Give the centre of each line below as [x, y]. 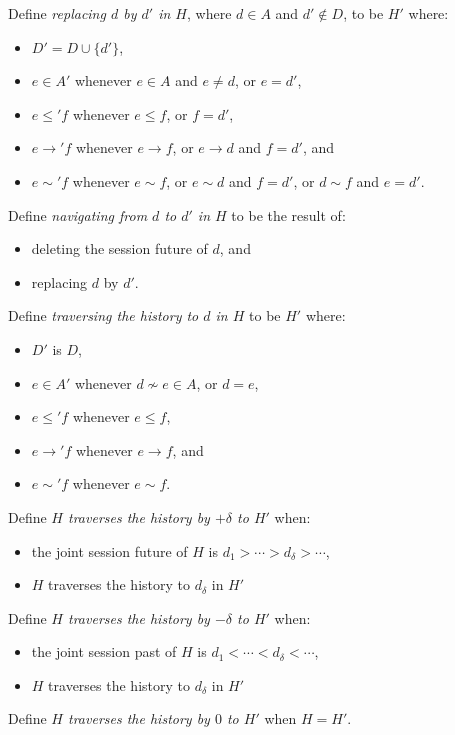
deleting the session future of [119, 248]
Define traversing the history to [103, 315]
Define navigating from [78, 214]
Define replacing [57, 13]
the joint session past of [104, 651]
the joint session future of [109, 550]
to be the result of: [288, 214]
